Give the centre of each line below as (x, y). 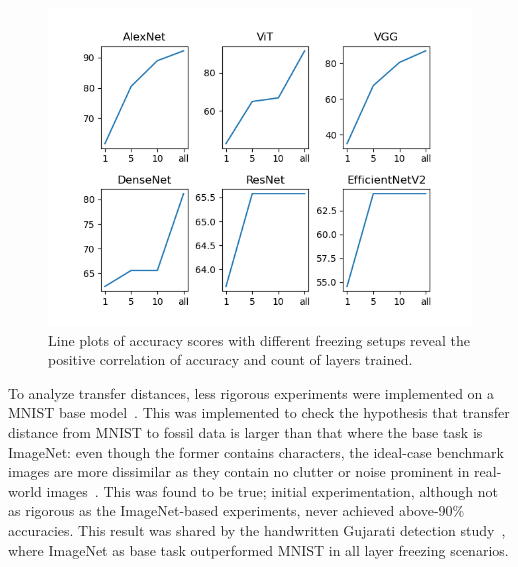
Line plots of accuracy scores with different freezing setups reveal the (259, 339)
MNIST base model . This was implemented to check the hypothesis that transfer (259, 412)
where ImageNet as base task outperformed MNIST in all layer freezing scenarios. (258, 549)
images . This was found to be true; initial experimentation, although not (272, 490)
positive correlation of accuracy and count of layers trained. (230, 359)
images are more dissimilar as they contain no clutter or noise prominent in (239, 471)
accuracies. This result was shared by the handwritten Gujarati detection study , (257, 529)
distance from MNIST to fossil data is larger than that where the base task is (245, 431)
